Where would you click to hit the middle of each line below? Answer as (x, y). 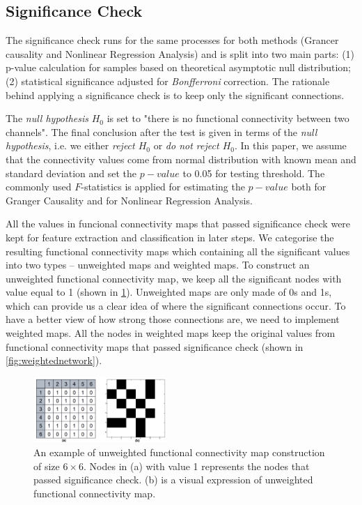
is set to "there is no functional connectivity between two (228, 118)
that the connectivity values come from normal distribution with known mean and (181, 159)
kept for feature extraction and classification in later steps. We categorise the (170, 237)
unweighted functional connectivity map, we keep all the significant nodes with (174, 278)
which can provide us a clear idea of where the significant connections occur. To (176, 305)
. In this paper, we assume (290, 145)
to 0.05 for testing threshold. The (254, 173)
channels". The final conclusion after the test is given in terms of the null (162, 131)
